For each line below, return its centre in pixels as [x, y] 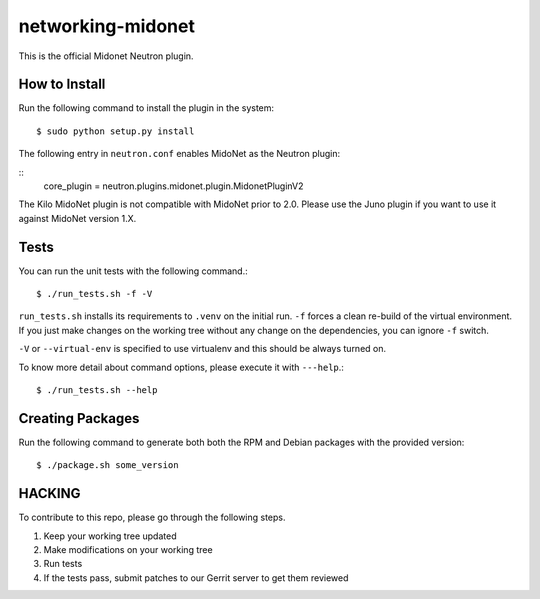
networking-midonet [106, 26]
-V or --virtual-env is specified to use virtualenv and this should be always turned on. [202, 349]
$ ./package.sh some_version [107, 465]
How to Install [62, 84]
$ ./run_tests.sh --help [97, 390]
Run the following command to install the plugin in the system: [146, 108]
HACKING [49, 493]
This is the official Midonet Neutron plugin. [106, 56]
